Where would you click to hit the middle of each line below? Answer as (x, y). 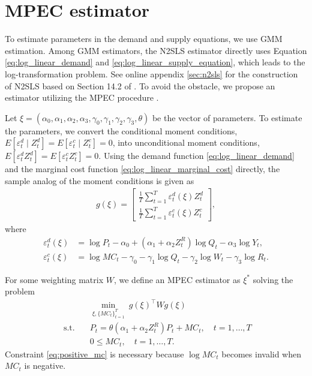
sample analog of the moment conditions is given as (100, 180)
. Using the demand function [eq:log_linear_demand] (196, 156)
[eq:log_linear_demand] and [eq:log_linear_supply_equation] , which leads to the (155, 62)
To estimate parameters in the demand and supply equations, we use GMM (144, 39)
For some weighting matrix (54, 279)
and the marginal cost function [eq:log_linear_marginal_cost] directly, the (142, 169)
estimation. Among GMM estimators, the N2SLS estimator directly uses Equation (156, 50)
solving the (273, 279)
